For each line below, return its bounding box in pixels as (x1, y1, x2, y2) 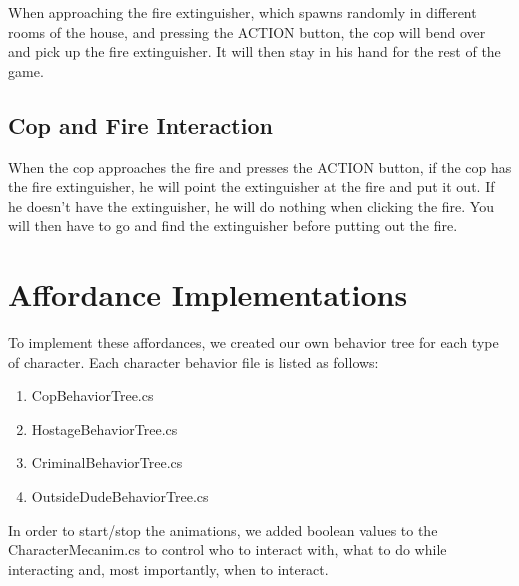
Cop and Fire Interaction (8, 109, 273, 140)
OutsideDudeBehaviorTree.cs (31, 486, 209, 507)
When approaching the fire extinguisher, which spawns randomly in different (8, 2, 477, 22)
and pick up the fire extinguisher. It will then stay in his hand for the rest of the (8, 41, 501, 62)
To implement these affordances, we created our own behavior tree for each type (8, 332, 499, 353)
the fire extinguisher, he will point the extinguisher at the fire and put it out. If (8, 176, 495, 197)
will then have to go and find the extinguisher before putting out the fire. (8, 215, 458, 236)
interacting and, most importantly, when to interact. (8, 558, 329, 579)
